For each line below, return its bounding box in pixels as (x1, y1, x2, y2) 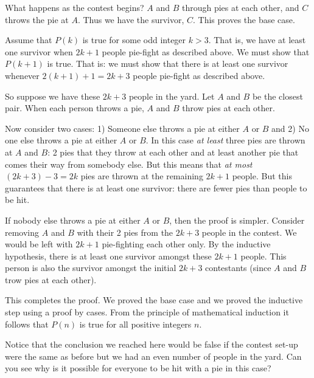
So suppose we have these (5, 89, 100, 102)
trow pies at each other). (5, 273, 97, 286)
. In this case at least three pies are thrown (145, 134, 305, 146)
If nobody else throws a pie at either (5, 213, 141, 226)
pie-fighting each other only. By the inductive (102, 238, 271, 250)
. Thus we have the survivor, (77, 13, 184, 26)
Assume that (5, 33, 52, 46)
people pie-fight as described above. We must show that (102, 45, 310, 58)
